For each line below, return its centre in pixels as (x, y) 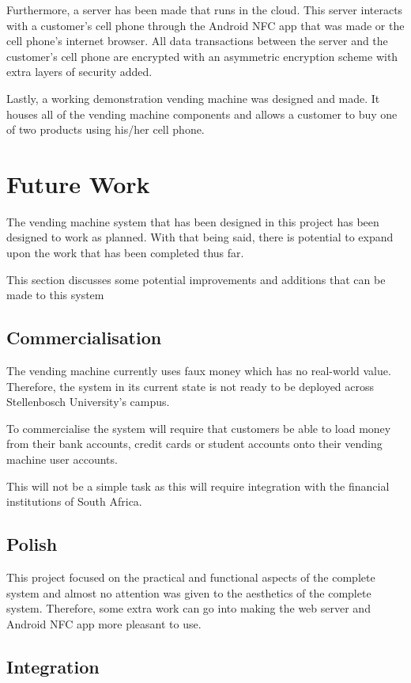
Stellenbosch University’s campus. (88, 402)
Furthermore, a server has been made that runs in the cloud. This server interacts (205, 9)
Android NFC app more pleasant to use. (104, 623)
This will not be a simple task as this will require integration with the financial (198, 486)
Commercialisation (84, 338)
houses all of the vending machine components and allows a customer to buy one (202, 114)
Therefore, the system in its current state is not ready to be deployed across (190, 386)
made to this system (55, 295)
